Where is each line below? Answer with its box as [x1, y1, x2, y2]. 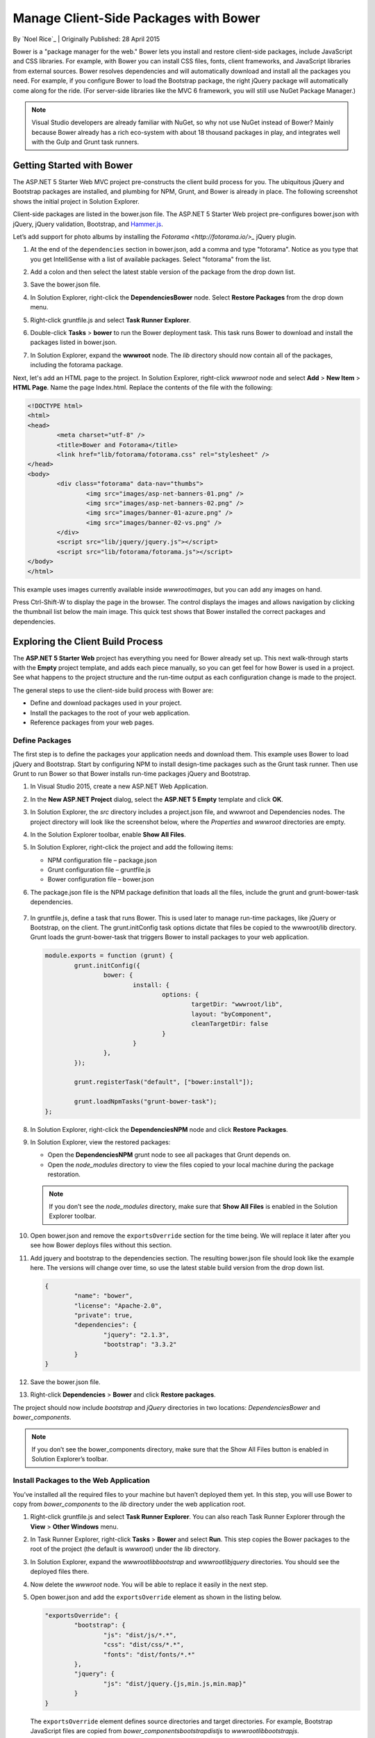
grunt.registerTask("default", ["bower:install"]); [74, 1078, 254, 1086]
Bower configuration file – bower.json [47, 875, 154, 884]
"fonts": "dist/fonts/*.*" [103, 1650, 196, 1658]
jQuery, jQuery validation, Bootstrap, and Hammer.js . [12, 220, 163, 228]
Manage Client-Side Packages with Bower [12, 10, 260, 26]
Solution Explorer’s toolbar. [31, 1455, 109, 1463]
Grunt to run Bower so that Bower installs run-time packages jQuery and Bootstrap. [12, 769, 251, 778]
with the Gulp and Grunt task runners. [31, 138, 140, 146]
